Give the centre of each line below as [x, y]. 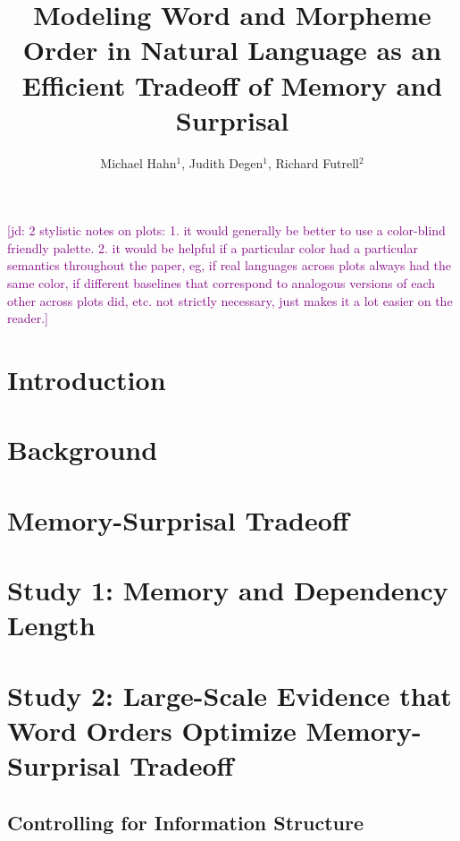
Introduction [87, 380]
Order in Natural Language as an [232, 50]
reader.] [28, 318]
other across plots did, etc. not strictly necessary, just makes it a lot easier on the [230, 300]
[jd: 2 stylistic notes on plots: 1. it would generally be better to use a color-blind [226, 230]
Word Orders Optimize [152, 730]
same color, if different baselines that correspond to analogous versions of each [222, 283]
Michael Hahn [138, 162]
